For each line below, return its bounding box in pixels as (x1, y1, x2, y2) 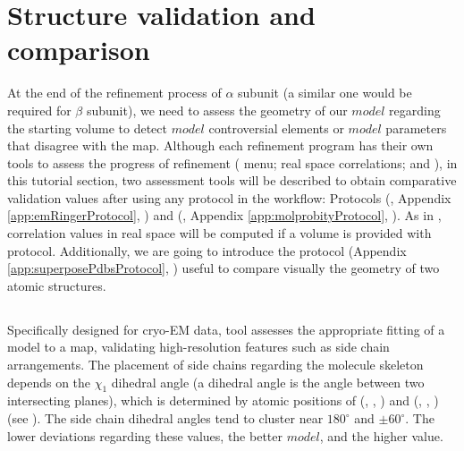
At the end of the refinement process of (7, 83, 222, 102)
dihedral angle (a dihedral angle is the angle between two (111, 372, 425, 391)
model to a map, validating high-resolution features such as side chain (7, 337, 390, 356)
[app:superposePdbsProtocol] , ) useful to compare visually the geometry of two (7, 259, 440, 277)
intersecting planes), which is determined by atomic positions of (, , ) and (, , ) (7, 391, 439, 410)
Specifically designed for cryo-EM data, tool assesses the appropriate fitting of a (7, 319, 445, 338)
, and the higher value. (319, 426, 443, 445)
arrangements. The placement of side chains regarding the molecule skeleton (7, 355, 424, 374)
